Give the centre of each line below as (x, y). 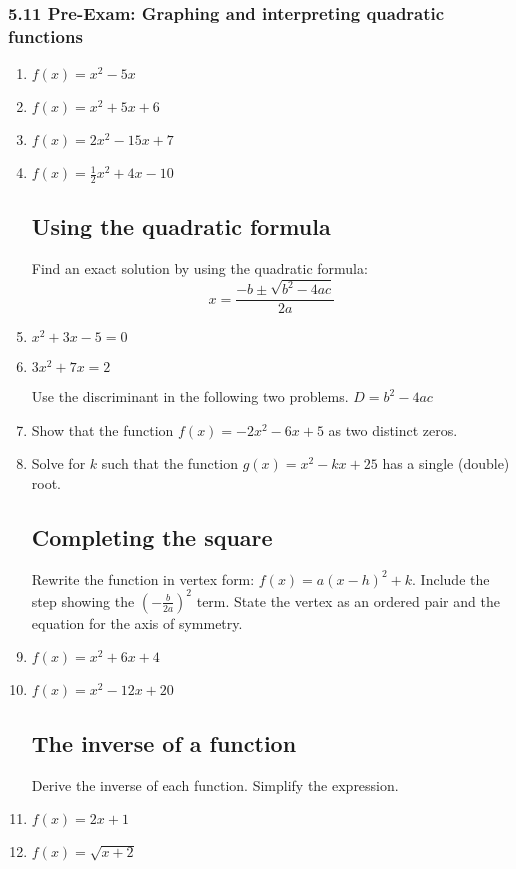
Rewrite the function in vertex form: (143, 578)
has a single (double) (446, 463)
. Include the (451, 578)
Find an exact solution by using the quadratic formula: (199, 268)
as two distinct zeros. (393, 429)
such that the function (169, 463)
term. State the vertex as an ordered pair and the (348, 600)
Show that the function (102, 429)
